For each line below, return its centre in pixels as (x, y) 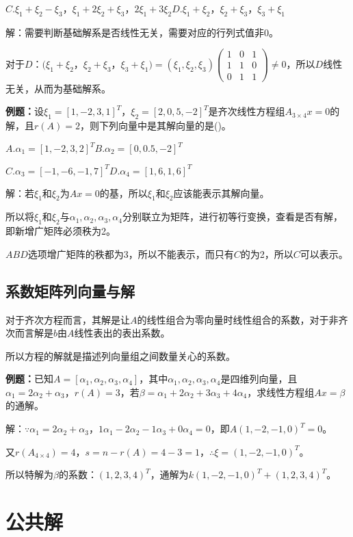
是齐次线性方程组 (247, 111)
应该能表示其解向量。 (221, 193)
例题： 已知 (29, 379)
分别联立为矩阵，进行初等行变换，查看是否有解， (232, 217)
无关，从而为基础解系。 (58, 88)
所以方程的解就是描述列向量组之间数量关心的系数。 (120, 355)
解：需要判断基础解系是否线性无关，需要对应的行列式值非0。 (142, 32)
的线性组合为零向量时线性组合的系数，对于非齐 (243, 319)
